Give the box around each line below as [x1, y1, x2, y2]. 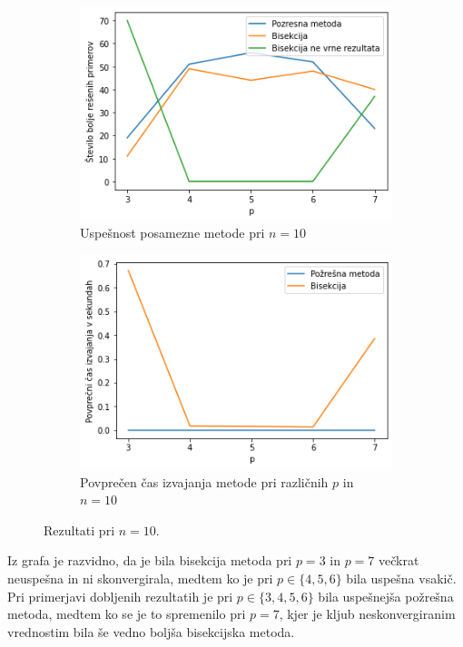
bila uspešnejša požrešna [318, 586, 454, 605]
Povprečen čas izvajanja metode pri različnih [80, 472, 329, 491]
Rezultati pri [44, 520, 115, 539]
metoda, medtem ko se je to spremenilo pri [7, 604, 246, 623]
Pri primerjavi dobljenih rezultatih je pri [7, 586, 233, 605]
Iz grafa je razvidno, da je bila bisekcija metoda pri [7, 551, 292, 570]
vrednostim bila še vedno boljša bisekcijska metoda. [7, 622, 295, 641]
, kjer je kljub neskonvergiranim [279, 604, 456, 623]
